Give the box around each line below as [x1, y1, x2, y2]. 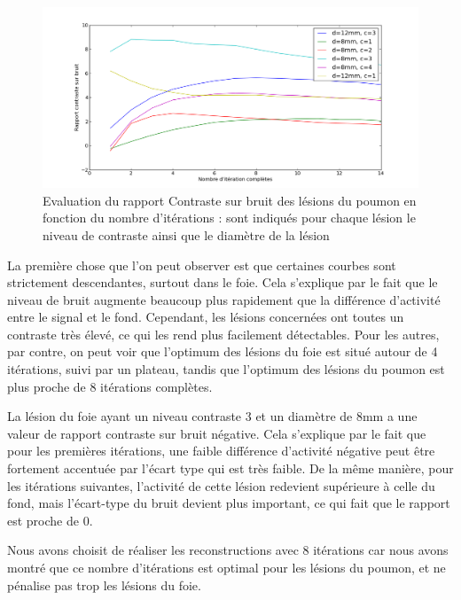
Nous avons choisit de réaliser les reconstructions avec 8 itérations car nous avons [7, 541, 449, 559]
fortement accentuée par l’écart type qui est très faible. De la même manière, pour [7, 459, 454, 478]
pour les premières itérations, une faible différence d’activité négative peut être [7, 441, 435, 460]
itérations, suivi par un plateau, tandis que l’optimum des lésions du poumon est [7, 360, 445, 378]
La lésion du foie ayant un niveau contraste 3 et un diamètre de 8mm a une [7, 407, 418, 425]
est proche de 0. [7, 510, 93, 529]
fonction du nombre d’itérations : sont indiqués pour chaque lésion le [43, 208, 416, 227]
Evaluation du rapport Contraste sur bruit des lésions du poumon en [43, 191, 417, 209]
